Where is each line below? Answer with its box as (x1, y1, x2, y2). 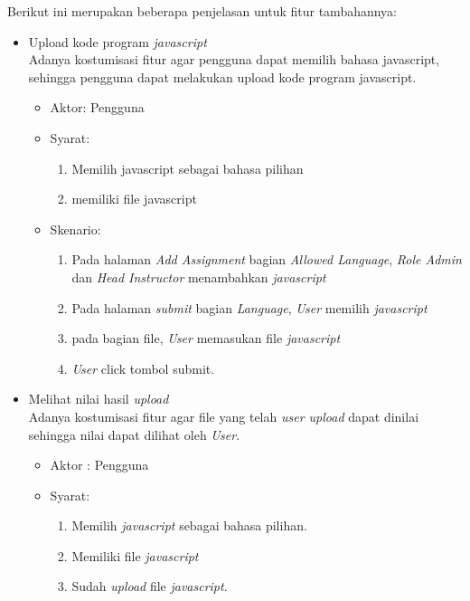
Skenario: (50, 219, 101, 238)
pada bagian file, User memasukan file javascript (71, 329, 341, 348)
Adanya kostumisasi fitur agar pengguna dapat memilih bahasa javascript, (28, 50, 440, 69)
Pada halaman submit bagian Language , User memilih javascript (71, 298, 428, 317)
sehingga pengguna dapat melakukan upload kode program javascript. (28, 67, 417, 86)
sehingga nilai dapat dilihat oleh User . (28, 425, 240, 444)
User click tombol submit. (71, 358, 215, 377)
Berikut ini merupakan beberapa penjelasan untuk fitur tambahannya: (7, 2, 398, 20)
